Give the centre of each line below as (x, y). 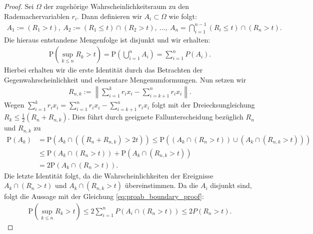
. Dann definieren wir (109, 16)
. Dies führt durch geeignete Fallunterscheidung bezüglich (155, 117)
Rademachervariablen (37, 16)
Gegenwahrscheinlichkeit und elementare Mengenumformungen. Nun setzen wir (125, 79)
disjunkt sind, (231, 185)
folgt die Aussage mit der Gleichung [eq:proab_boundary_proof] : (104, 196)
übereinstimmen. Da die (161, 185)
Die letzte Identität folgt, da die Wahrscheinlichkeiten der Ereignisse (109, 175)
